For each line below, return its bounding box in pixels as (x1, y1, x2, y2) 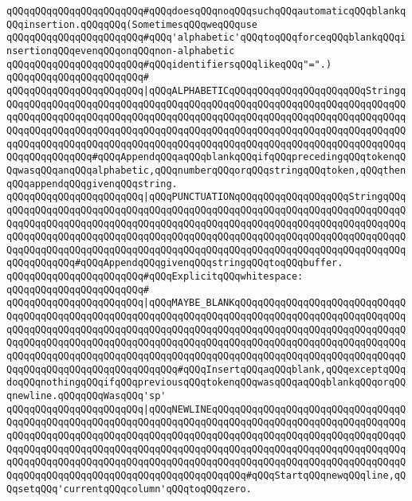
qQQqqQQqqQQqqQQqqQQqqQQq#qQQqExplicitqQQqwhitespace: (6, 271, 304, 283)
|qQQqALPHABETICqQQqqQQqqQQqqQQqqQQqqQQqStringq (143, 84, 406, 96)
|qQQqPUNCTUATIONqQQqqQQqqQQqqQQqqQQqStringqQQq (143, 191, 406, 203)
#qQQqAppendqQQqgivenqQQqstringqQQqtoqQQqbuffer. (74, 257, 343, 269)
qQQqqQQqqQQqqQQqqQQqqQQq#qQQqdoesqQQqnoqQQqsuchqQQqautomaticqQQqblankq (6, 6, 406, 17)
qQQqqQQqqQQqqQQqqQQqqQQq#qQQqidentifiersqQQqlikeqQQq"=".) (6, 58, 332, 70)
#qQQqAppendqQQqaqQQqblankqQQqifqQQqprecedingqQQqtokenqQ (92, 151, 406, 163)
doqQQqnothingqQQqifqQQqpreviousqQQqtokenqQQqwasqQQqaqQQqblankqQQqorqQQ (6, 377, 406, 389)
